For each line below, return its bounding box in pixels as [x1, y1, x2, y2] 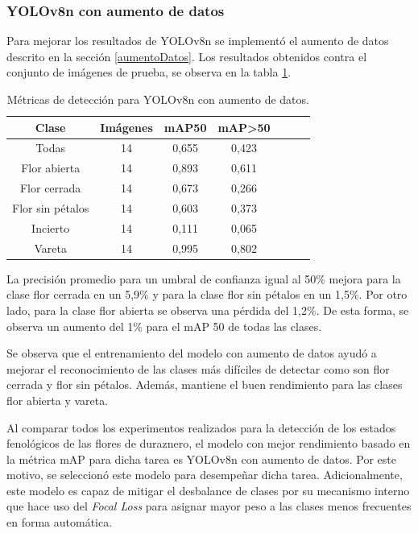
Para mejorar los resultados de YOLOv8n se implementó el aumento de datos [6, 32, 389, 49]
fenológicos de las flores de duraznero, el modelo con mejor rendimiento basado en [6, 435, 411, 452]
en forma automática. [6, 514, 113, 531]
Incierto [31, 219, 70, 236]
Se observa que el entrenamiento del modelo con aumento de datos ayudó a [6, 345, 377, 362]
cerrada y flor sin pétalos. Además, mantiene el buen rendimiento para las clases [6, 376, 403, 393]
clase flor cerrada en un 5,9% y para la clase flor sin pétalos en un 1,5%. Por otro [6, 286, 408, 303]
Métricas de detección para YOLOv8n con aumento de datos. [6, 91, 309, 107]
